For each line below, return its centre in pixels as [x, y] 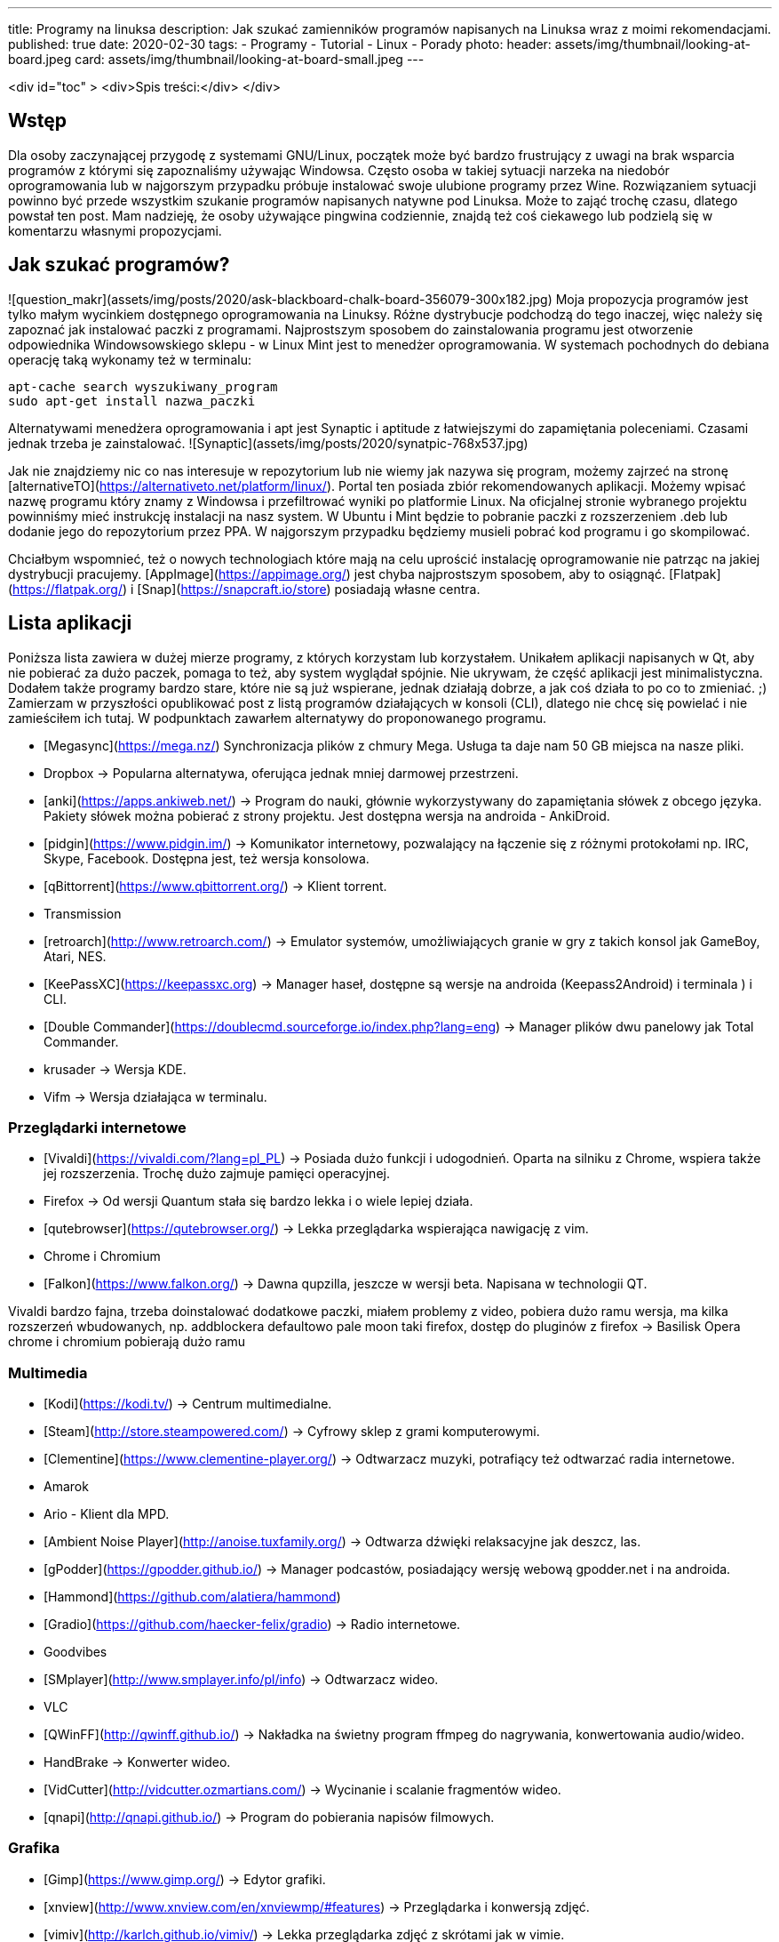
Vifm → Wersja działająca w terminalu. [155, 1096]
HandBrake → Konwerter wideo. [137, 1762]
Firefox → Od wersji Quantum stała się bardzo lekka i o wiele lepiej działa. [258, 1201]
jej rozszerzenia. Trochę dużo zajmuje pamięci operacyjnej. [217, 1174]
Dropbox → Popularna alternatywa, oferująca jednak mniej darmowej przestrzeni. [281, 773]
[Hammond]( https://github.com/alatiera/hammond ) [192, 1597]
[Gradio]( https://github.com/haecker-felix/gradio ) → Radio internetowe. [252, 1625]
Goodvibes [76, 1652]
